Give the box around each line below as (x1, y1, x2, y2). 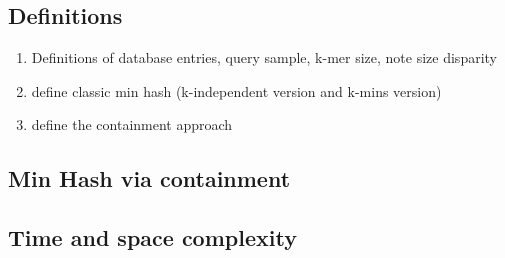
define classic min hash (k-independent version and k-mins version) (31, 80, 442, 101)
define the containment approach (31, 114, 233, 135)
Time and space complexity (8, 222, 297, 253)
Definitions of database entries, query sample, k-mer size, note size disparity (31, 47, 497, 68)
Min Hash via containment (8, 163, 291, 194)
